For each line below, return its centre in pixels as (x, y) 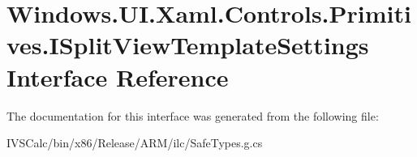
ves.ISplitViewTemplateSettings (188, 45)
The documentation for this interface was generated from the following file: (193, 115)
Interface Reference (118, 76)
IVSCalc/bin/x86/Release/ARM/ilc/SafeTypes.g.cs (135, 143)
